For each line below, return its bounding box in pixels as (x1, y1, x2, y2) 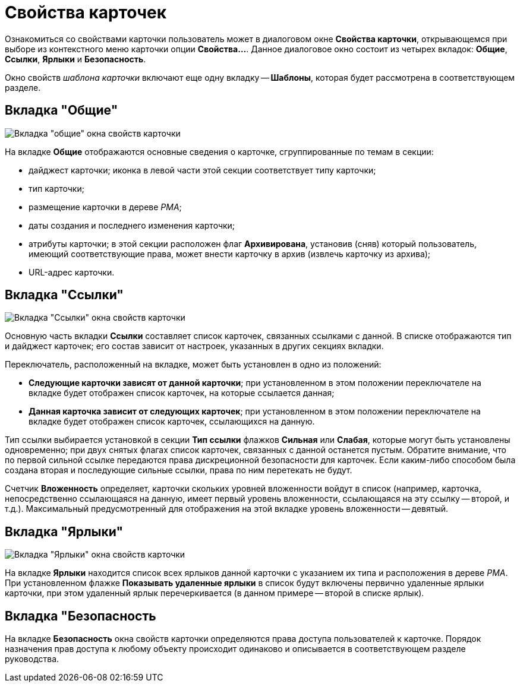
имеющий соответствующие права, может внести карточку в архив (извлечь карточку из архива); (29, 248, 431, 259)
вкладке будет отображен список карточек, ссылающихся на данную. (29, 416, 315, 427)
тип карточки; (29, 183, 84, 194)
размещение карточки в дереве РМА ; (29, 201, 182, 212)
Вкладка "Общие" (5, 103, 118, 118)
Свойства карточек (5, 2, 166, 23)
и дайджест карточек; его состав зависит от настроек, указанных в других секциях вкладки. (5, 341, 384, 352)
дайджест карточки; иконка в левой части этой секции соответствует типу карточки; (29, 164, 376, 175)
